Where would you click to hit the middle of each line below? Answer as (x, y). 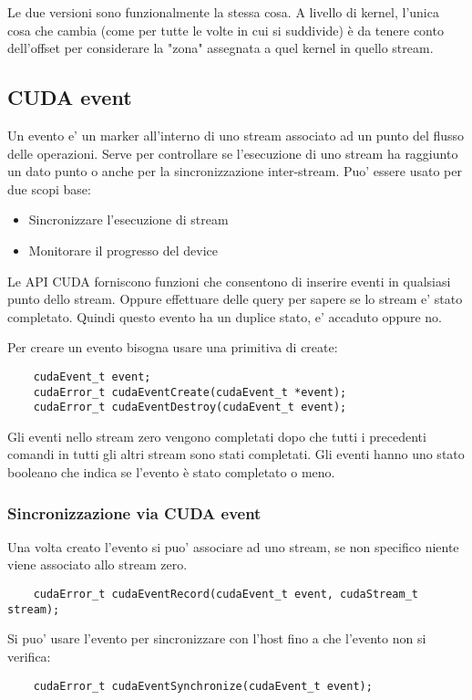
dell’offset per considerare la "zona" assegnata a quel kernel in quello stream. (221, 48)
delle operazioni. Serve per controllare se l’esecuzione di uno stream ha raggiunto (233, 153)
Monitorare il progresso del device (123, 250)
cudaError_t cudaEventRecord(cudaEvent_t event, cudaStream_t (226, 595)
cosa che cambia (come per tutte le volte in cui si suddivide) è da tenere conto (226, 30)
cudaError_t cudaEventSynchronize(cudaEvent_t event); (203, 686)
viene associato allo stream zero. (97, 564)
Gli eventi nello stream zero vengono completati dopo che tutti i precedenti (217, 436)
